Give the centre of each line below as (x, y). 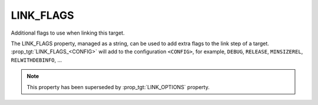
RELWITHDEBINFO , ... (37, 60)
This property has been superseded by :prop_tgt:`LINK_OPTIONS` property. (118, 87)
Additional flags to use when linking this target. (68, 33)
